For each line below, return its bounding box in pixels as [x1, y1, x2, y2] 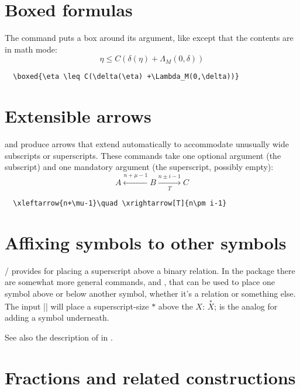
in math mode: [5, 43, 57, 55]
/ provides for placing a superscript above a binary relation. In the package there [5, 264, 295, 276]
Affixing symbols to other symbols [5, 230, 287, 254]
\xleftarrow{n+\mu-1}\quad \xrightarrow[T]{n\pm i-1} [13, 199, 227, 207]
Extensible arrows [5, 104, 151, 128]
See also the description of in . [5, 331, 113, 343]
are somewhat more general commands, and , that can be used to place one [5, 276, 275, 288]
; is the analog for [214, 300, 278, 312]
